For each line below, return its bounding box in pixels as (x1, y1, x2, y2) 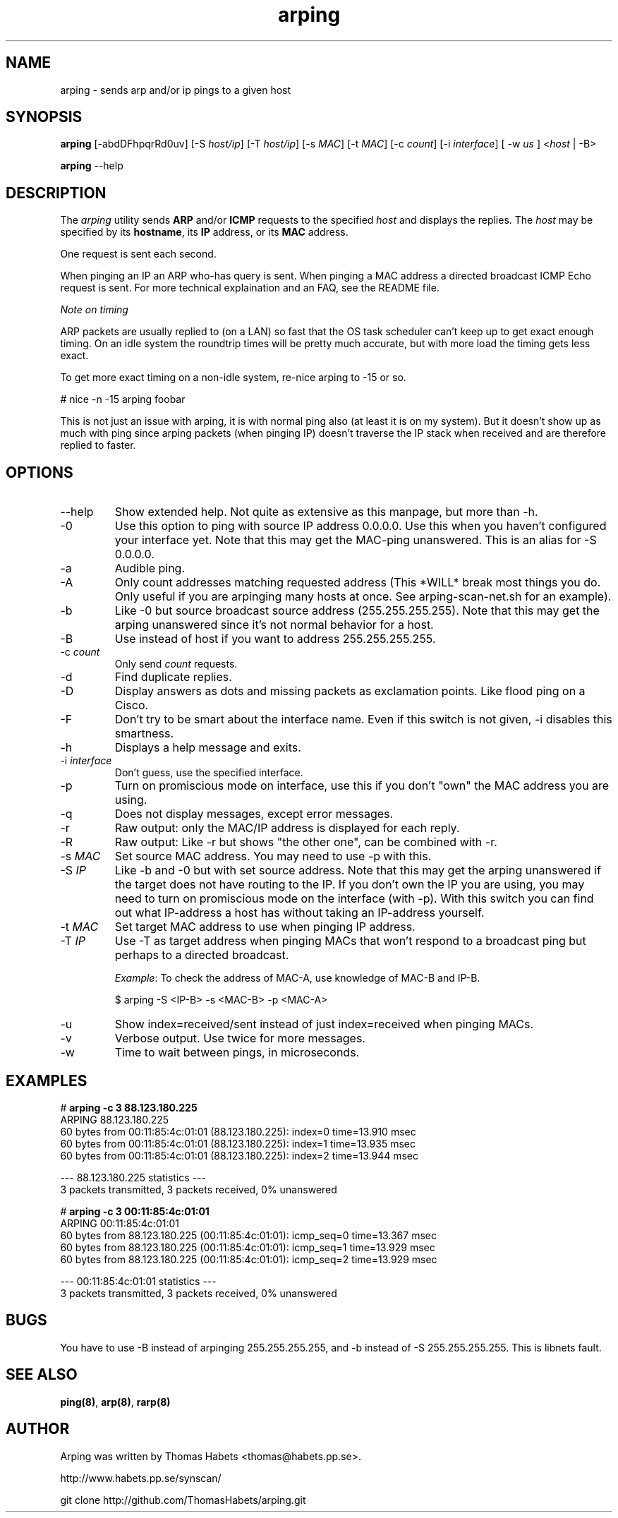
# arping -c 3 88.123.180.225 (60, 1101, 198, 1114)
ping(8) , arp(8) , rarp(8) (60, 1395, 171, 1408)
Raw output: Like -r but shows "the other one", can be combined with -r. (114, 835, 497, 850)
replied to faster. (60, 439, 136, 452)
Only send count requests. (114, 658, 238, 670)
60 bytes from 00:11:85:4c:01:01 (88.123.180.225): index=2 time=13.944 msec (60, 1149, 418, 1162)
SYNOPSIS (6, 108, 83, 126)
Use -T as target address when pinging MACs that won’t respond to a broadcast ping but (114, 934, 586, 948)
